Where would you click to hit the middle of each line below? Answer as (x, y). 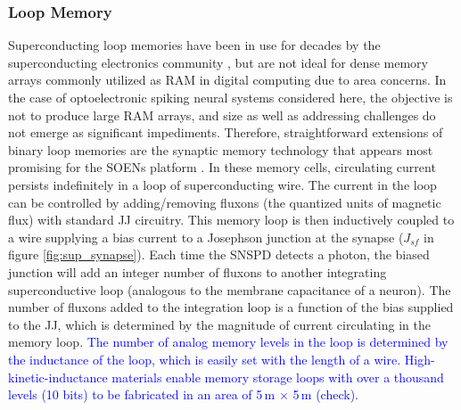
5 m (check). (325, 394)
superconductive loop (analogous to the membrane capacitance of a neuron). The (230, 289)
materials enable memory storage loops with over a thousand (278, 377)
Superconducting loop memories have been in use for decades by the (194, 45)
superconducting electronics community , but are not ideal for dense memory (218, 62)
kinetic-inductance (58, 377)
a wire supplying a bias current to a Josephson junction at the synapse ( (206, 237)
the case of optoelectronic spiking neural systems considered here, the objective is (230, 97)
